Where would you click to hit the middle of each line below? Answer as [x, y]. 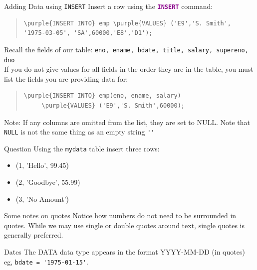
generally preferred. [34, 235]
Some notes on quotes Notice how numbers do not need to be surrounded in [120, 215]
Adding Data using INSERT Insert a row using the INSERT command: [109, 6]
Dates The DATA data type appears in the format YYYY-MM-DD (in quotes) [125, 252]
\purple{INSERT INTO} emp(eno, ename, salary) [102, 96]
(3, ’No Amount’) [42, 199]
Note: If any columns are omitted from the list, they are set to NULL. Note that [127, 122]
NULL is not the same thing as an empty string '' [79, 132]
